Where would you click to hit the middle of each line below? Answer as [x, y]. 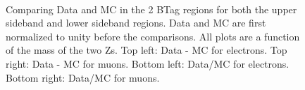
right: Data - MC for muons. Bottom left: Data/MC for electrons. [148, 63]
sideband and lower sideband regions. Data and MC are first [136, 23]
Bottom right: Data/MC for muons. [83, 77]
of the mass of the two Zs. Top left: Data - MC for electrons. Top [147, 50]
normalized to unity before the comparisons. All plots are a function [153, 36]
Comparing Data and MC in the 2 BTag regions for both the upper [151, 9]
